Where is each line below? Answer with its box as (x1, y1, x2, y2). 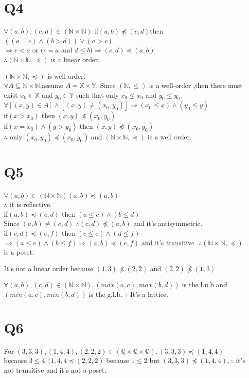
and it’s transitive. (142, 237, 196, 247)
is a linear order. (51, 54, 100, 64)
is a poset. (4, 247, 34, 257)
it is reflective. (9, 199, 52, 209)
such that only (76, 89, 119, 100)
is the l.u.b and (182, 279, 227, 290)
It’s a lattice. (130, 289, 168, 299)
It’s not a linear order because (4, 263, 93, 273)
